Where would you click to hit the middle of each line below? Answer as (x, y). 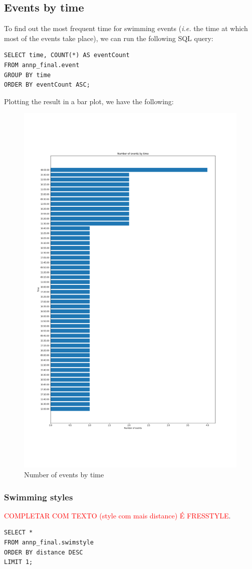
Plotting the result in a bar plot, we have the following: (89, 101)
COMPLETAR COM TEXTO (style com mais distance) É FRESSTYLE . (117, 515)
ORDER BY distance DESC (44, 552)
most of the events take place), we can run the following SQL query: (109, 38)
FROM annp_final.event (42, 65)
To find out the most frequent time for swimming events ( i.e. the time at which (126, 28)
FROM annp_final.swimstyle (49, 543)
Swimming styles (39, 497)
